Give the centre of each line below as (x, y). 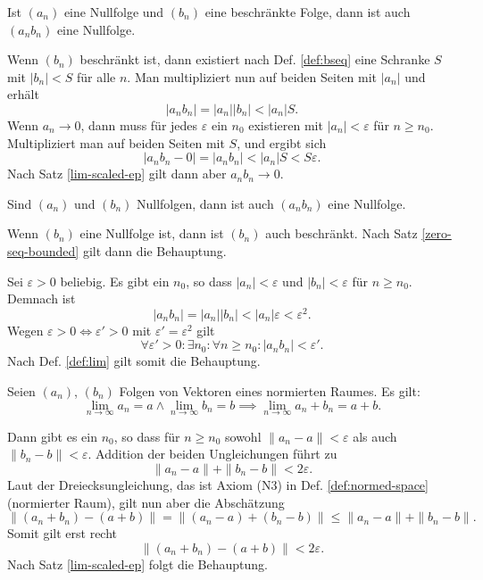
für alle (96, 76)
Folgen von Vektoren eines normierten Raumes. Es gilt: (270, 390)
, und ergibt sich (282, 142)
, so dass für (147, 436)
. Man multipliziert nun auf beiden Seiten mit (252, 76)
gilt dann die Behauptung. (154, 250)
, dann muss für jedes (139, 124)
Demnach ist (42, 298)
